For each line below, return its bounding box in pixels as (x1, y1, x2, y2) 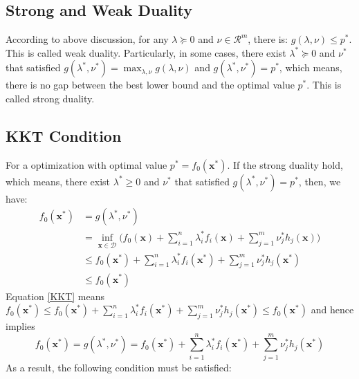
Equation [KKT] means (6, 288, 105, 303)
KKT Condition (6, 124, 122, 146)
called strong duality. (6, 91, 95, 105)
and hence (311, 302, 354, 317)
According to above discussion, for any (6, 32, 169, 46)
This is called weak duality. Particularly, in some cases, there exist (6, 45, 286, 59)
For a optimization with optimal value (6, 157, 167, 172)
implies (6, 318, 35, 333)
